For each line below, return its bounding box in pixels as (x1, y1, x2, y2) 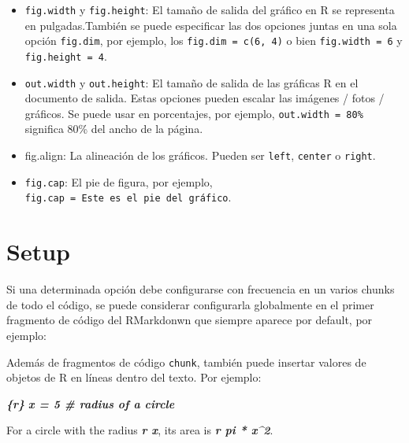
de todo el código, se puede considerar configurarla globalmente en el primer (6, 296, 374, 312)
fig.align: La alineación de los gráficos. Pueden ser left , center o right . (24, 147, 376, 164)
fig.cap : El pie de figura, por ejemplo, (24, 173, 213, 190)
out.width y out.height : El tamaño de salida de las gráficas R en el (24, 74, 359, 90)
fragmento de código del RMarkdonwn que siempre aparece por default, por (6, 312, 373, 328)
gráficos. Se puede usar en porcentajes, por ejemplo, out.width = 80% (24, 105, 363, 121)
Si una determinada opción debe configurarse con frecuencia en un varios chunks (6, 281, 395, 297)
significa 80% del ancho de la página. (24, 120, 203, 137)
